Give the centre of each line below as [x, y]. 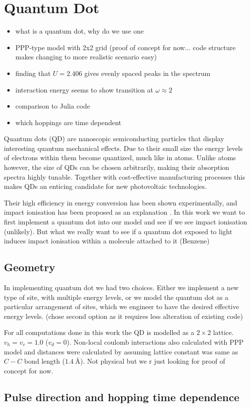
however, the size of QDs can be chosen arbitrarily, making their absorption [117, 167]
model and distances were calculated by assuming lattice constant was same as [121, 351]
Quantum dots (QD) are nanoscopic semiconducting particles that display [114, 139]
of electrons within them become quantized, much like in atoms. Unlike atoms [120, 157]
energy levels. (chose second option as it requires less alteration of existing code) [124, 316]
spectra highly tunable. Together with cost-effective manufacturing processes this [125, 176]
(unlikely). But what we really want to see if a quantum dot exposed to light [118, 231]
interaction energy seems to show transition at [84, 89]
